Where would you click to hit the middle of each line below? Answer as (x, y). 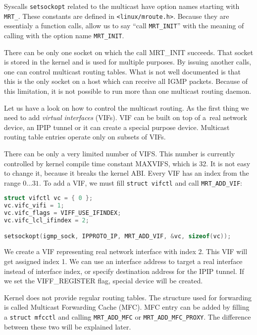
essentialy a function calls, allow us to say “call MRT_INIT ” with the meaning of (124, 26)
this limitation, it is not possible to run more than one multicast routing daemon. (128, 91)
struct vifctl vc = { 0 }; (49, 198)
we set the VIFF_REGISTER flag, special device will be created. (103, 281)
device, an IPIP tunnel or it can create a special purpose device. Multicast (117, 127)
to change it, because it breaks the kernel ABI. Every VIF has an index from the (127, 173)
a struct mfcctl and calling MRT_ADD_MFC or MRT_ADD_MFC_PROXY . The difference (128, 317)
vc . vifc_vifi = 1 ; (34, 206)
